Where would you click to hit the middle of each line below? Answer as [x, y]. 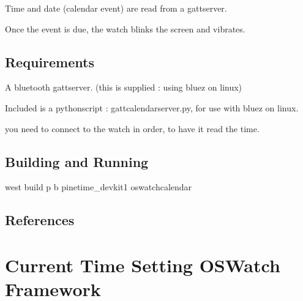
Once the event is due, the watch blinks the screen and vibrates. [125, 28]
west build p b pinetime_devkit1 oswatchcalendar [99, 187]
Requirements [50, 61]
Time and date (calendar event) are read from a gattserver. [116, 8]
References [40, 220]
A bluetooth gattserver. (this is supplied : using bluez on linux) [124, 87]
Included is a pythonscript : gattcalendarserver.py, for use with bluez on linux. [152, 107]
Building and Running [77, 161]
